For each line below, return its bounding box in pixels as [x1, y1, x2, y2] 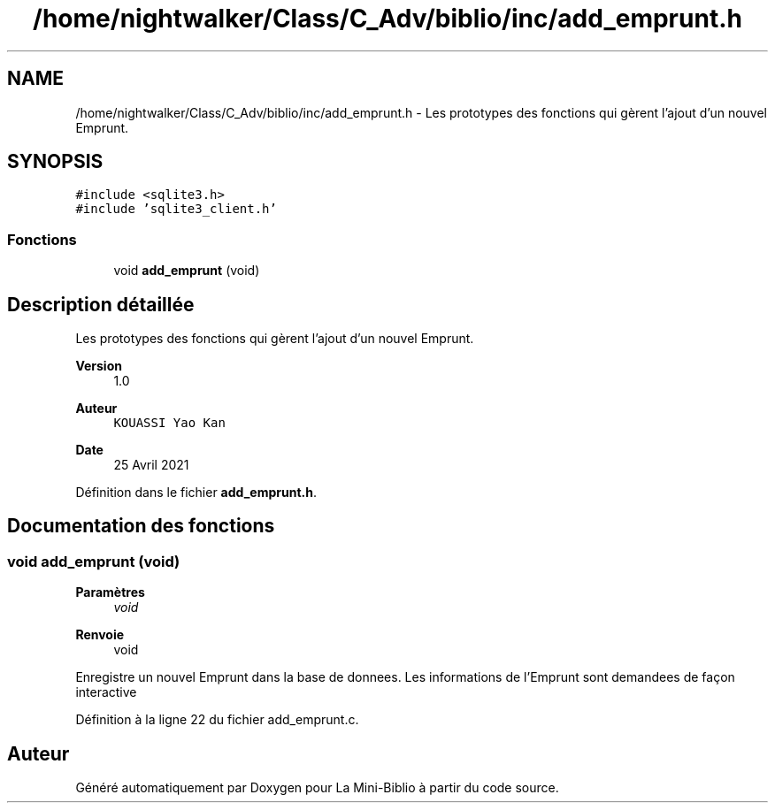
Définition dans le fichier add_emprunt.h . [75, 485, 317, 501]
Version [75, 358, 122, 374]
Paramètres [75, 585, 145, 600]
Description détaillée [7, 293, 195, 316]
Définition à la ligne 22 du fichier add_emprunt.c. [75, 712, 359, 728]
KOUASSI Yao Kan [113, 416, 226, 431]
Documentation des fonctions [7, 515, 275, 538]
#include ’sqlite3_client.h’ [75, 202, 277, 217]
